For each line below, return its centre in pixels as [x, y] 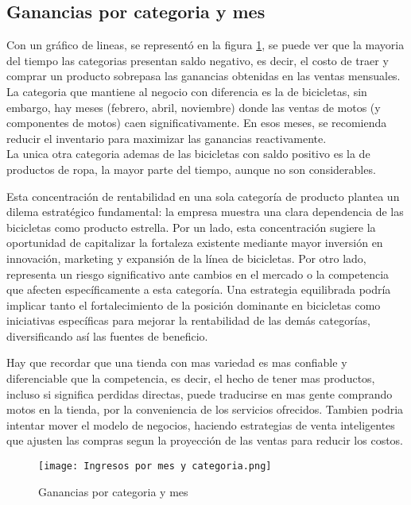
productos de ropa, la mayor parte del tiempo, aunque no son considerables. [191, 169]
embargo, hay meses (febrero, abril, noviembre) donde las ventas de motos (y [194, 107]
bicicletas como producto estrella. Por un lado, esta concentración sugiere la [191, 227]
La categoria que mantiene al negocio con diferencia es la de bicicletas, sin [187, 91]
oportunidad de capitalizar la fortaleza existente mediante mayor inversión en [195, 243]
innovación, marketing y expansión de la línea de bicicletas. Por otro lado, [186, 258]
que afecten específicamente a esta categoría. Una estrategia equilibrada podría [199, 289]
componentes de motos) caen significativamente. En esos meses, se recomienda [197, 123]
